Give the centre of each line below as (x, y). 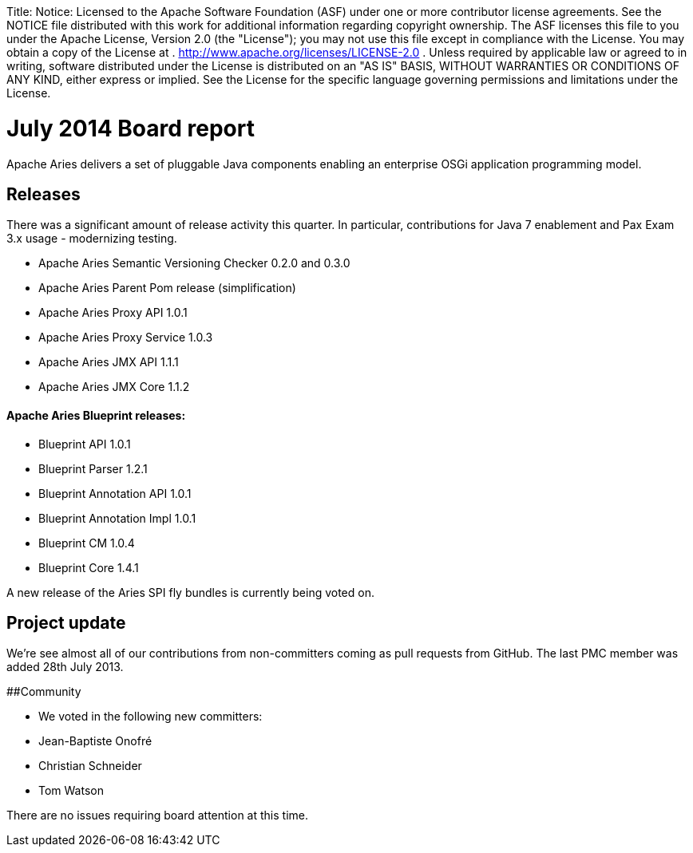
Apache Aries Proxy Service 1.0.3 (126, 338)
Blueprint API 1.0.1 (85, 444)
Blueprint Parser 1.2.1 (93, 468)
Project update (66, 622)
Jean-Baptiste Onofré (95, 741)
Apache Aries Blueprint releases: (96, 415)
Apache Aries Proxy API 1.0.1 (113, 313)
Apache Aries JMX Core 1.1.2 (114, 387)
